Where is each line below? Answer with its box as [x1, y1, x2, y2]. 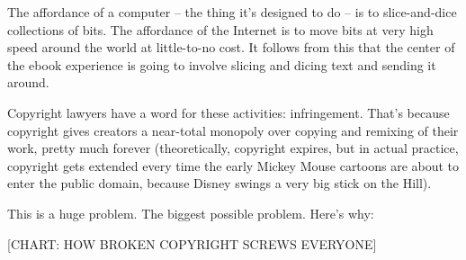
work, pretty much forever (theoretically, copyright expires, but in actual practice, [7, 139, 459, 157]
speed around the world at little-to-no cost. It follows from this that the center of [7, 38, 455, 57]
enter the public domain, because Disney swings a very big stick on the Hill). [7, 174, 432, 193]
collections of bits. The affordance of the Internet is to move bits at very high [7, 20, 434, 39]
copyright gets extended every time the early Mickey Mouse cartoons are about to [7, 156, 460, 175]
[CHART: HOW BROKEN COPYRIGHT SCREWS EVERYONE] [7, 234, 377, 253]
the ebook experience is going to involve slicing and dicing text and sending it [7, 55, 436, 74]
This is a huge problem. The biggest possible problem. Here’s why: [7, 203, 374, 222]
